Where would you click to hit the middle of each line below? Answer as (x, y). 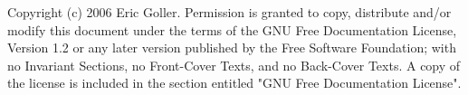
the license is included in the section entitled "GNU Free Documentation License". (234, 83)
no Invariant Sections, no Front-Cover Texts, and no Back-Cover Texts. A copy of (234, 65)
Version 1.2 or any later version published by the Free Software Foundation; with (232, 47)
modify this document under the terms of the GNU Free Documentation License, (232, 29)
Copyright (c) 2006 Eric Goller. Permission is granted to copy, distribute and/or (229, 12)
